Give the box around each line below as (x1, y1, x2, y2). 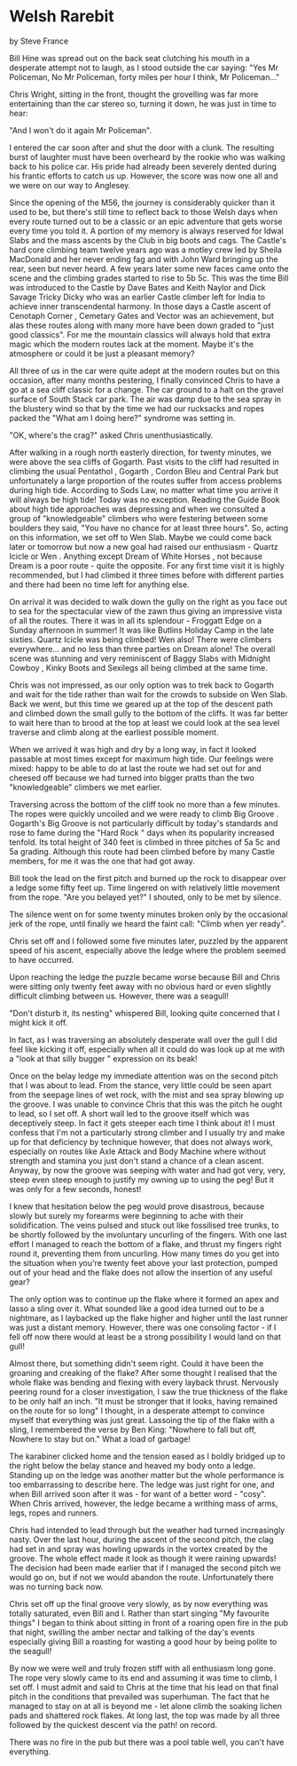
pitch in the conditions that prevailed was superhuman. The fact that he (9, 1690, 270, 1702)
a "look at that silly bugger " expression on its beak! (9, 1053, 198, 1063)
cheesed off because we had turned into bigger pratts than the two (9, 772, 254, 783)
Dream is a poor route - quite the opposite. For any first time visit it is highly (9, 560, 285, 570)
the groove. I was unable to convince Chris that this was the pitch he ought (9, 1099, 283, 1110)
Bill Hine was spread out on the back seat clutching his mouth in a (9, 52, 250, 63)
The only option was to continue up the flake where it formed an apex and (9, 1293, 279, 1304)
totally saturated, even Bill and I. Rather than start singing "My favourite (9, 1608, 270, 1619)
